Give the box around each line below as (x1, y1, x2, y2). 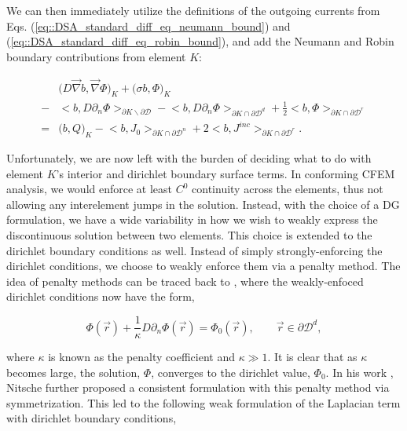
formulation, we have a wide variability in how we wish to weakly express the (6, 211, 378, 228)
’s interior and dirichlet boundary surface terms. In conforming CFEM (56, 165, 395, 181)
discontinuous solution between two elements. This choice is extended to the (6, 227, 372, 243)
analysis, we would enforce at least (6, 181, 173, 197)
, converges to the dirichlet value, (151, 363, 310, 380)
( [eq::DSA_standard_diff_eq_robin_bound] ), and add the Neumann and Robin (6, 33, 394, 49)
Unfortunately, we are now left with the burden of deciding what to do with (6, 150, 372, 166)
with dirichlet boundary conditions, (6, 410, 177, 426)
